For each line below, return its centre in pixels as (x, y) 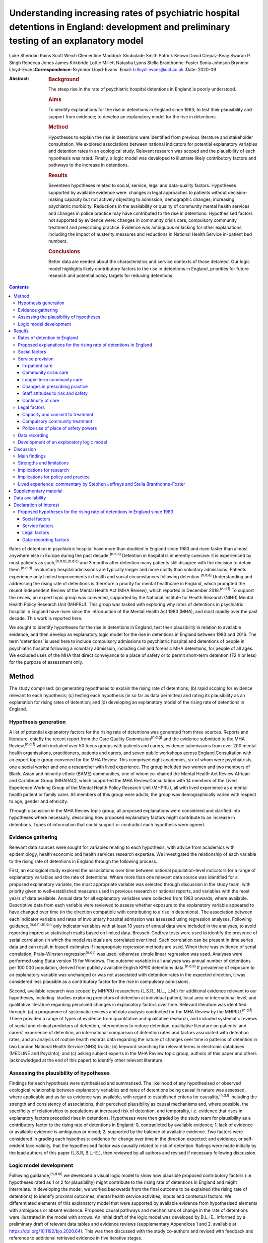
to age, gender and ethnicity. (39, 801)
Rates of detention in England (48, 338)
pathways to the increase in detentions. (89, 165)
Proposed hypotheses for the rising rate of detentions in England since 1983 (96, 512)
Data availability (30, 498)
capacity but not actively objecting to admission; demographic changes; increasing (149, 199)
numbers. (58, 241)
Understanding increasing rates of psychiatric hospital (124, 13)
